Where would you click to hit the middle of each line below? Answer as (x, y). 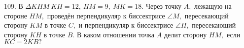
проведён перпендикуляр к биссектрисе (106, 15)
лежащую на (213, 6)
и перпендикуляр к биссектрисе (126, 25)
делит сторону (185, 34)
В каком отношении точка (116, 34)
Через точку (164, 6)
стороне (16, 15)
